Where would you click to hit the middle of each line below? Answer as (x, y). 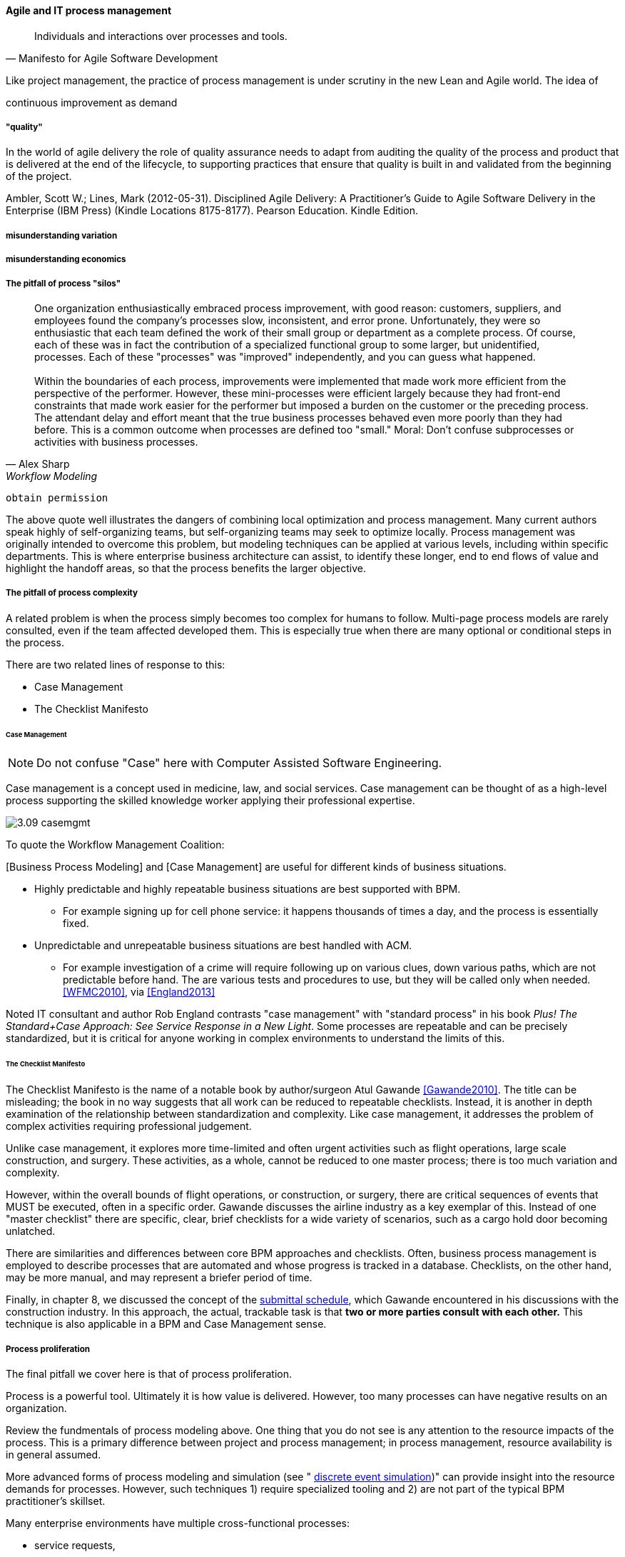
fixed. (76, 923)
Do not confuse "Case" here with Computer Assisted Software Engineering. (239, 763)
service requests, (75, 1545)
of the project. (39, 176)
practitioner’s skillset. (56, 1501)
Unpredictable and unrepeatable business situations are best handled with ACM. (223, 946)
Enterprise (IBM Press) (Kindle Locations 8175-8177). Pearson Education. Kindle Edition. (212, 211)
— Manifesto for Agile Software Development (112, 58)
